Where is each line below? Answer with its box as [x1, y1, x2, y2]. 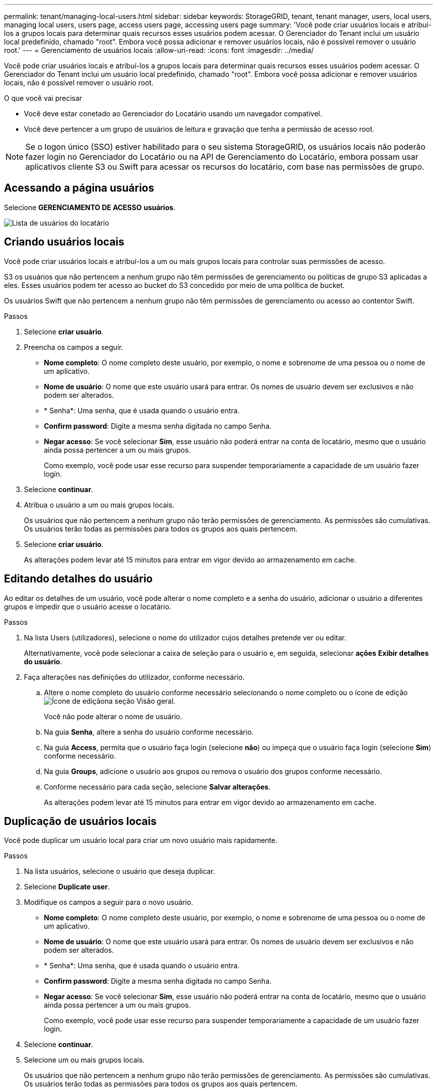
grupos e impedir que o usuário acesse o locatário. [4, 602, 172, 611]
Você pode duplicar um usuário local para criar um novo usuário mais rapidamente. [4, 836, 277, 845]
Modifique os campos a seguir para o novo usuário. [24, 898, 193, 907]
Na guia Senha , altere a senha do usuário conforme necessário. [44, 727, 254, 736]
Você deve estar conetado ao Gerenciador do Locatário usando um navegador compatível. [24, 109, 322, 118]
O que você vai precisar [4, 94, 82, 102]
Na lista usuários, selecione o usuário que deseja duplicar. [24, 867, 215, 876]
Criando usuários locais [4, 236, 125, 249]
